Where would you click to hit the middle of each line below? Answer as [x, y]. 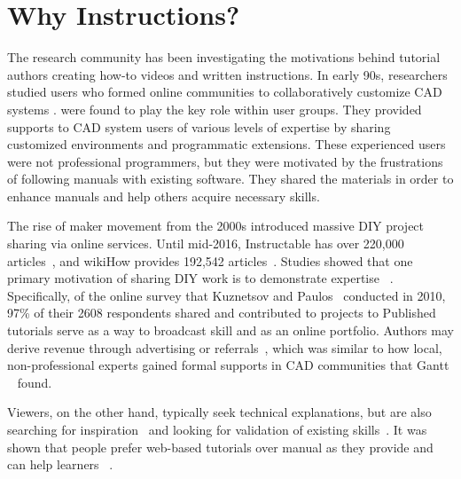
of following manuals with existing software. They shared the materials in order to [230, 179]
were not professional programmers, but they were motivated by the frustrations [225, 161]
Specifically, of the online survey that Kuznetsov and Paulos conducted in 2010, [227, 295]
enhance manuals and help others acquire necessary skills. [164, 196]
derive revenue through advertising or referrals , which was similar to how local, [225, 347]
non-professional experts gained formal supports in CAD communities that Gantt [228, 365]
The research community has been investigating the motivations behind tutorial [224, 57]
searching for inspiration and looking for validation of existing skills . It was [217, 429]
